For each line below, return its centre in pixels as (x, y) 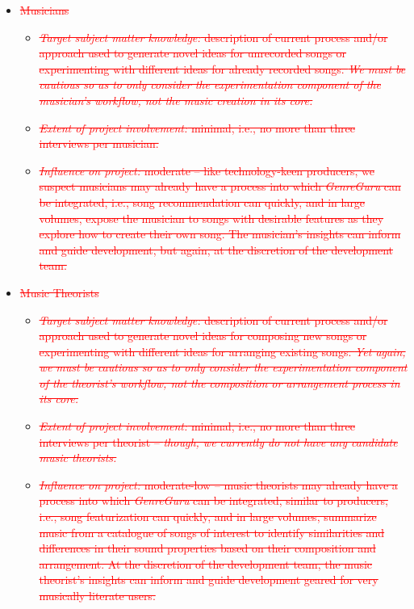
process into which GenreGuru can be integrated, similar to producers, (213, 500)
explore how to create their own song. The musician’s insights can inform (220, 234)
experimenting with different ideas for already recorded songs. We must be (222, 68)
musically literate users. (97, 595)
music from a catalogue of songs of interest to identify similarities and (212, 532)
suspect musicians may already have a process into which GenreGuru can (220, 186)
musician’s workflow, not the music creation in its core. (176, 100)
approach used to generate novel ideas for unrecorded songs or (193, 53)
